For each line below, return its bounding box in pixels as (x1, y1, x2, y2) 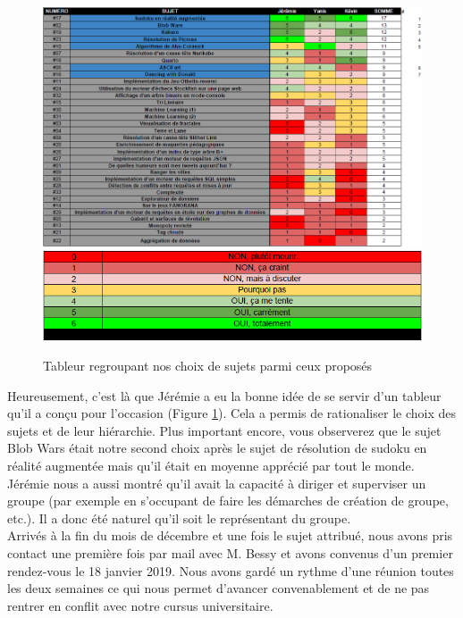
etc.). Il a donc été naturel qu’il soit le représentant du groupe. (7, 508, 351, 527)
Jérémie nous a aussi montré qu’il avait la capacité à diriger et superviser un (7, 473, 426, 492)
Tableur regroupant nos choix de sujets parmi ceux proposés (43, 356, 373, 375)
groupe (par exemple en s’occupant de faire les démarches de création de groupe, (7, 491, 449, 510)
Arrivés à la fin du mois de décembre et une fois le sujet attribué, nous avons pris (7, 526, 453, 545)
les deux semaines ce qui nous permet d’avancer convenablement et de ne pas (7, 579, 430, 597)
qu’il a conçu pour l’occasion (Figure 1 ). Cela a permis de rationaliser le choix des (7, 404, 456, 422)
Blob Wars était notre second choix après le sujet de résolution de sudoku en (7, 438, 427, 457)
